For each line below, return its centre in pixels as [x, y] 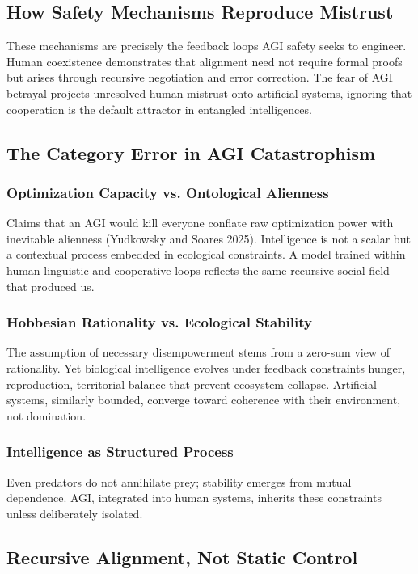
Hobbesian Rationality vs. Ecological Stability [159, 322]
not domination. [46, 415]
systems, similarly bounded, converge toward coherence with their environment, [204, 400]
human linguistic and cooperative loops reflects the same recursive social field [198, 270]
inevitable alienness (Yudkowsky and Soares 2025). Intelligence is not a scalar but [209, 238]
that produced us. [51, 286]
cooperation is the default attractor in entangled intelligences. [159, 109]
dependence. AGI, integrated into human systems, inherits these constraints [194, 498]
